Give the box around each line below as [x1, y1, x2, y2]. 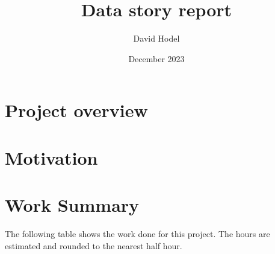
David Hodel [133, 32, 180, 45]
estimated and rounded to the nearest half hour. [5, 239, 182, 252]
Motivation [5, 145, 98, 170]
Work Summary [5, 192, 140, 217]
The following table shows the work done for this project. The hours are [5, 227, 270, 240]
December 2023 [128, 52, 185, 65]
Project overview [5, 98, 148, 122]
